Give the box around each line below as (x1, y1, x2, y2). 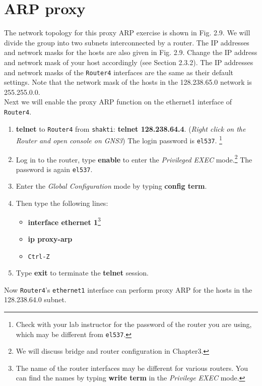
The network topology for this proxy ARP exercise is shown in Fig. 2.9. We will (4, 27, 250, 38)
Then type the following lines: (16, 198, 108, 208)
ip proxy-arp (28, 233, 73, 244)
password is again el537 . (16, 163, 93, 174)
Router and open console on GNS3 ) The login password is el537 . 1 (16, 134, 222, 145)
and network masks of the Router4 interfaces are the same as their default (4, 67, 234, 77)
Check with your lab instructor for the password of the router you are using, (16, 319, 252, 329)
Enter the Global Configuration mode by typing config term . (16, 181, 207, 191)
